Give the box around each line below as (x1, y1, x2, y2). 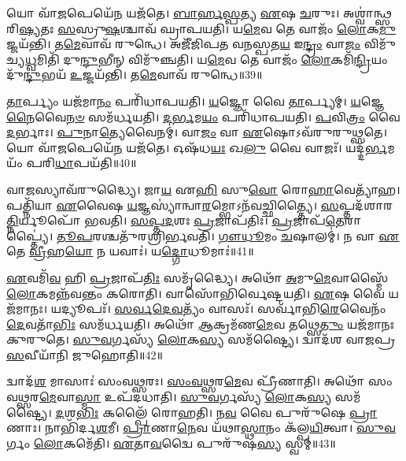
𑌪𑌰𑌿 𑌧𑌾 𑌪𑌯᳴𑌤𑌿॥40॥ (26, 154, 137, 171)
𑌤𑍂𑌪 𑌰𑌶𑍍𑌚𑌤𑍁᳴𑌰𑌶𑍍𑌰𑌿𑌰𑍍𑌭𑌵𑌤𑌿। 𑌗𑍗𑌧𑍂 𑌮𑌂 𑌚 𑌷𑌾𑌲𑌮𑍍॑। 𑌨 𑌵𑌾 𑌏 (57, 227, 400, 244)
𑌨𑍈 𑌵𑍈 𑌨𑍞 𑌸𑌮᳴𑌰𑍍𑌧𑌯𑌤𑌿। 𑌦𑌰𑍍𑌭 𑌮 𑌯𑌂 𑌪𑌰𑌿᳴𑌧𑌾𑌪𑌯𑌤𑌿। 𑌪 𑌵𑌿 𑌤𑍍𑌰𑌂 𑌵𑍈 (6, 108, 400, 125)
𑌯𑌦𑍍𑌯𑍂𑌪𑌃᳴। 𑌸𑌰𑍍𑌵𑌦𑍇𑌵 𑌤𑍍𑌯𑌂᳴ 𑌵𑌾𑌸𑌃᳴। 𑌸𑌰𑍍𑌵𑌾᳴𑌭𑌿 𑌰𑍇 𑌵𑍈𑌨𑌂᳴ (50, 300, 386, 317)
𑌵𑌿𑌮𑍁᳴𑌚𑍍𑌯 (364, 35, 396, 52)
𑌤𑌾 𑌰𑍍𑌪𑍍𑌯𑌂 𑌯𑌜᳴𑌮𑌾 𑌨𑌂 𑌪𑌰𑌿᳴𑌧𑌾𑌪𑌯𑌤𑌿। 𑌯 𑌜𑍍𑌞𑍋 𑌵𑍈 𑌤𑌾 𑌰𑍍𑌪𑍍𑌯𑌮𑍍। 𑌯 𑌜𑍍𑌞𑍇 (6, 92, 385, 109)
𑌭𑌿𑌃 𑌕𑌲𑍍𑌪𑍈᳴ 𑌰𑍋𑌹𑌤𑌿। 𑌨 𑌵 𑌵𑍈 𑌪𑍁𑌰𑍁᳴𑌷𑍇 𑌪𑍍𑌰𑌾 (76, 403, 378, 420)
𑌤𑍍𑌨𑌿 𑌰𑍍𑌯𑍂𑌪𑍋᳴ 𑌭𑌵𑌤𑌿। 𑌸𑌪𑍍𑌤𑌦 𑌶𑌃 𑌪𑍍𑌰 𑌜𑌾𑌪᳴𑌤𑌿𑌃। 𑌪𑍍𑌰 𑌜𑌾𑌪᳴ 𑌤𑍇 (6, 212, 345, 229)
